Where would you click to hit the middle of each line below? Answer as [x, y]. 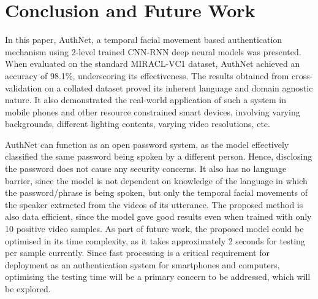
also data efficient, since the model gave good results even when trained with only [158, 216]
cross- [302, 75]
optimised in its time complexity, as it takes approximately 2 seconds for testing [155, 240]
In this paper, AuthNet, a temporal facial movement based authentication [144, 40]
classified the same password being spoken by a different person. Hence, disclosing [159, 156]
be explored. [28, 289]
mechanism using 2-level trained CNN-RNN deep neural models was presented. [153, 51]
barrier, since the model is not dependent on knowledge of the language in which [156, 180]
